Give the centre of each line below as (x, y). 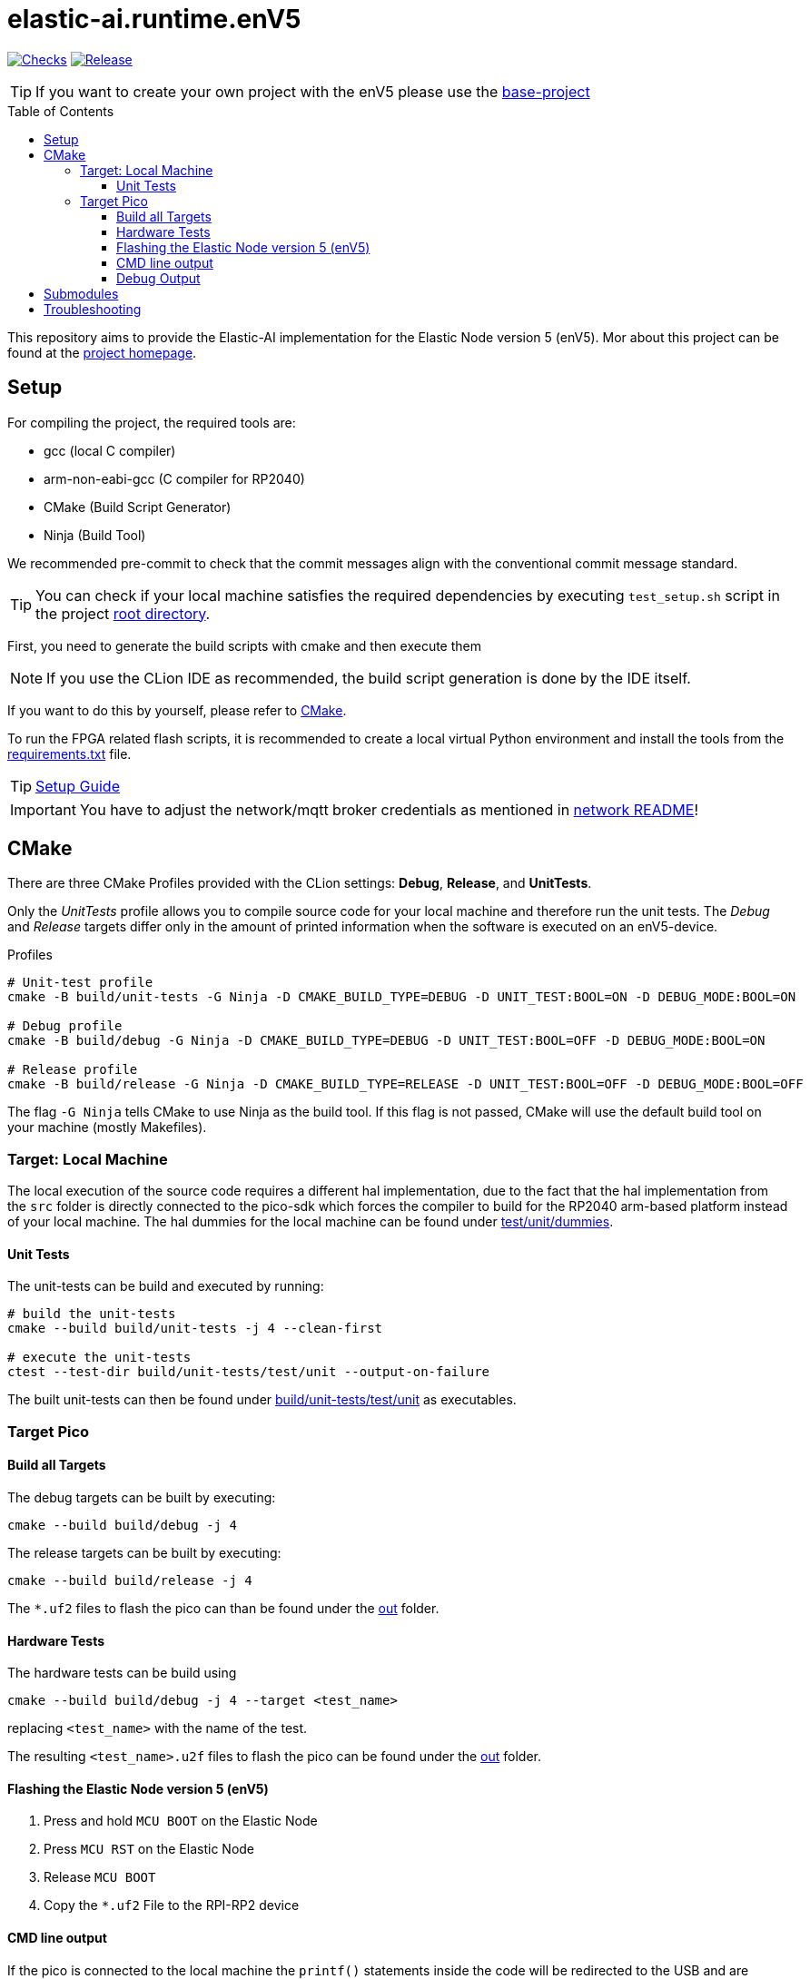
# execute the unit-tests (99, 1358)
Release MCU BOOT (100, 1877)
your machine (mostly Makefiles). (107, 1127)
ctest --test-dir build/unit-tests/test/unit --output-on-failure (249, 1372)
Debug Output (158, 278)
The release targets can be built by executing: (144, 1553)
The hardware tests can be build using (122, 1673)
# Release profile (73, 1070)
